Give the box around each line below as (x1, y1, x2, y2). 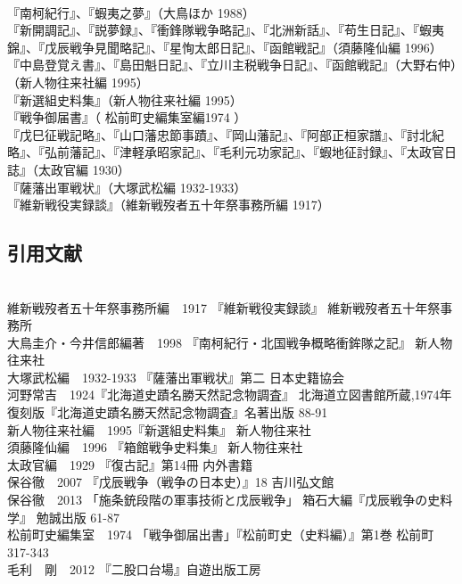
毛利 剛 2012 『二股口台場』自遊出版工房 (7, 560, 261, 579)
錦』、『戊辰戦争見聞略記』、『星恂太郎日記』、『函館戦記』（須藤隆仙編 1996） (7, 37, 442, 56)
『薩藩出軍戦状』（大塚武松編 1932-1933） (7, 177, 247, 196)
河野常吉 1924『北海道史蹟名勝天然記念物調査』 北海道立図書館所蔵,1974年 (7, 385, 452, 404)
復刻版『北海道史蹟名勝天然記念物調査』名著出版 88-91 (7, 403, 328, 422)
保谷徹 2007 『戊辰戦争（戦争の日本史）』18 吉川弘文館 (7, 473, 334, 491)
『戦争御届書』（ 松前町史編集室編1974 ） (7, 108, 247, 127)
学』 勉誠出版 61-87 (7, 507, 120, 526)
